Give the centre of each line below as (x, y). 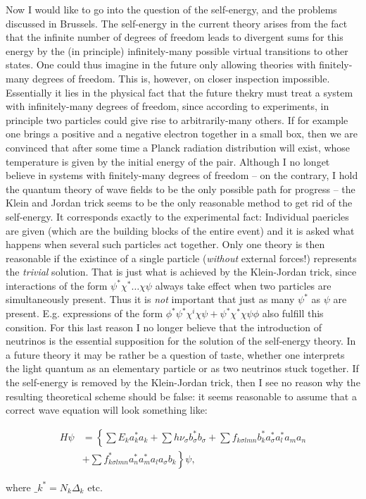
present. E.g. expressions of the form (84, 313)
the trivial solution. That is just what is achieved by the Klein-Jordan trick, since (181, 272)
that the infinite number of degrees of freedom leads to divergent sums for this (175, 37)
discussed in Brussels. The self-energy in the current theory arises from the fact (177, 23)
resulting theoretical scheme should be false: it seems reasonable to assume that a (181, 396)
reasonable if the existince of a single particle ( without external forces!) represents (181, 258)
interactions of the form (57, 285)
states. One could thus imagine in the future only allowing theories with (161, 64)
